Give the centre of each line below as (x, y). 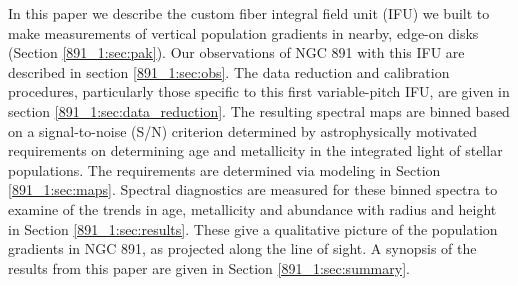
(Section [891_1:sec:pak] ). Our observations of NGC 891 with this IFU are (236, 52)
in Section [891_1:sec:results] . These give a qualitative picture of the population (253, 228)
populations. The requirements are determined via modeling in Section (224, 169)
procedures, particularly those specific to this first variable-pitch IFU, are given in (259, 91)
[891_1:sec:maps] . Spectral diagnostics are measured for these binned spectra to (253, 189)
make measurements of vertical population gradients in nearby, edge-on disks (243, 32)
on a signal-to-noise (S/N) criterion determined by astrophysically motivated (243, 130)
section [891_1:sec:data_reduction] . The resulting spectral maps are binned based (259, 110)
